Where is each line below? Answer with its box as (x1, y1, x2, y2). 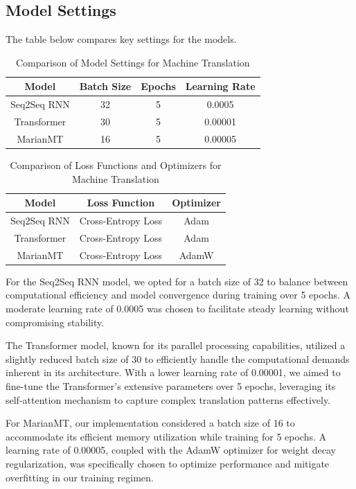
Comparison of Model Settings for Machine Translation (16, 55, 250, 69)
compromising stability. (6, 314, 105, 329)
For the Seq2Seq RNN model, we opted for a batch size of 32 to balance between (6, 274, 348, 288)
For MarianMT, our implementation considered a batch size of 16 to (6, 416, 295, 430)
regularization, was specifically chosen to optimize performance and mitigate (6, 456, 330, 470)
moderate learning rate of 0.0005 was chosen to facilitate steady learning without (6, 301, 349, 316)
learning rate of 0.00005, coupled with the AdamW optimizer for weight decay (6, 443, 336, 457)
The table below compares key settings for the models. (6, 32, 237, 46)
